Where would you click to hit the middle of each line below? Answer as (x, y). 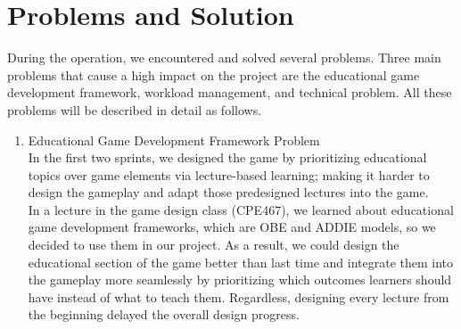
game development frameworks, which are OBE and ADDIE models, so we (232, 227)
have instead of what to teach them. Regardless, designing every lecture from (239, 296)
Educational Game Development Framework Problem (174, 140)
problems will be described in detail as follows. (135, 109)
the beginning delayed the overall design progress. (164, 314)
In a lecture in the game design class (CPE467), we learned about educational (241, 209)
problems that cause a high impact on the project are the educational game (214, 74)
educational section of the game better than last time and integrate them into (241, 262)
